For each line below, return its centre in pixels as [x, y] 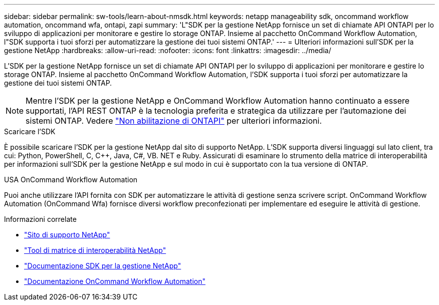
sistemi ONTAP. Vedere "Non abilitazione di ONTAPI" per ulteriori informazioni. [174, 121]
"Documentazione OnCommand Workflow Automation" [115, 281]
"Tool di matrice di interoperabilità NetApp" [95, 250]
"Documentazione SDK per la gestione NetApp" [103, 266]
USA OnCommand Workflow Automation [71, 180]
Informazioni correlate [40, 219]
